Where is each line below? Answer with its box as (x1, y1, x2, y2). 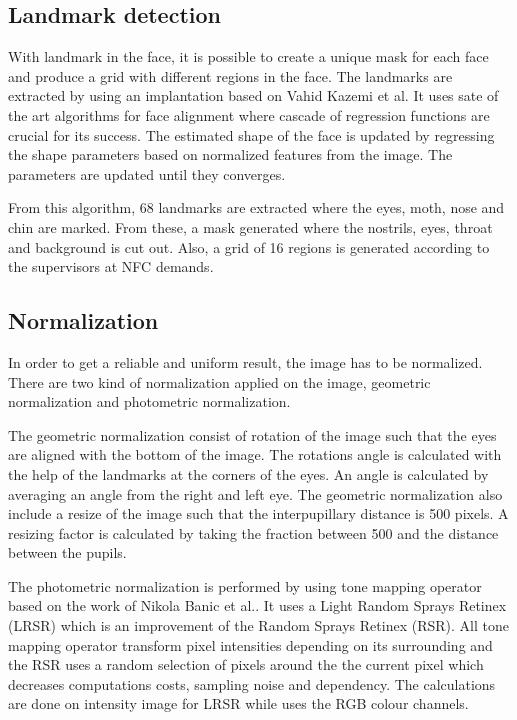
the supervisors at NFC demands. (8, 256, 214, 277)
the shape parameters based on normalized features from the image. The (8, 144, 453, 165)
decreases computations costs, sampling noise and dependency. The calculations (8, 673, 496, 694)
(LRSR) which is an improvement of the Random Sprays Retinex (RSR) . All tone (8, 615, 509, 636)
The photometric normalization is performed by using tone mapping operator (8, 575, 482, 596)
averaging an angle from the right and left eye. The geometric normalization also (8, 483, 503, 504)
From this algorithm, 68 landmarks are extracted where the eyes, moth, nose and (8, 197, 505, 218)
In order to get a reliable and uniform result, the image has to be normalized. (8, 351, 483, 372)
